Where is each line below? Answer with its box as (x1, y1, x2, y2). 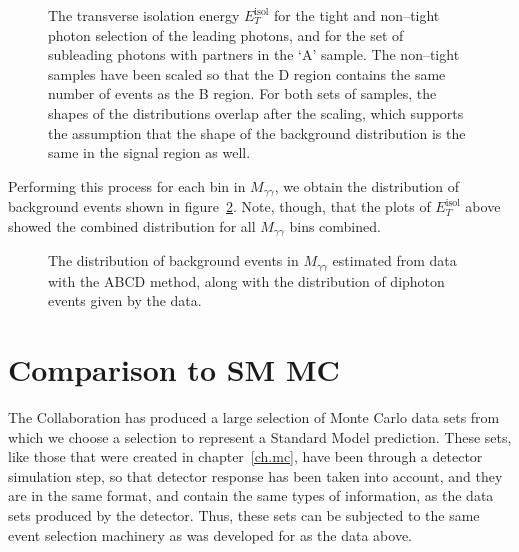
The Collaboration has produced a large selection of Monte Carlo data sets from (8, 407, 500, 428)
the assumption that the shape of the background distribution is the (48, 122, 466, 143)
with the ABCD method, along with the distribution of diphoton (48, 270, 445, 291)
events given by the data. (48, 290, 202, 311)
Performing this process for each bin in (8, 175, 246, 196)
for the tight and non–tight (273, 5, 440, 25)
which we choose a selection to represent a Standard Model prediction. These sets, (8, 426, 512, 447)
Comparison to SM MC (8, 349, 340, 390)
